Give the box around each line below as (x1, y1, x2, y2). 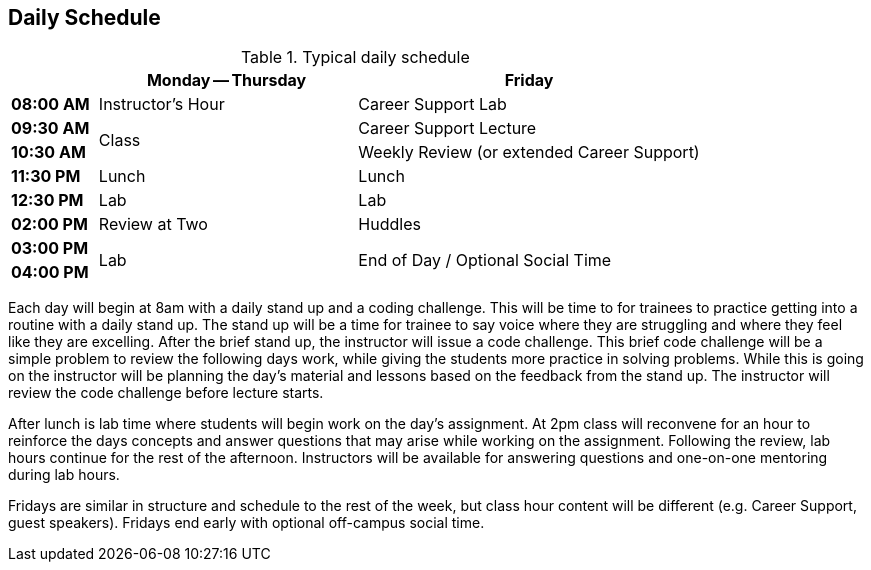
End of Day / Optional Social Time (358, 250, 612, 271)
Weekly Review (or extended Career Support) (358, 142, 700, 163)
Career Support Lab (358, 94, 507, 115)
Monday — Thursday (146, 70, 307, 91)
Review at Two (98, 214, 208, 235)
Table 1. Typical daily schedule (240, 47, 470, 68)
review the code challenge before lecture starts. (8, 384, 324, 402)
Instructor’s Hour (98, 94, 225, 115)
